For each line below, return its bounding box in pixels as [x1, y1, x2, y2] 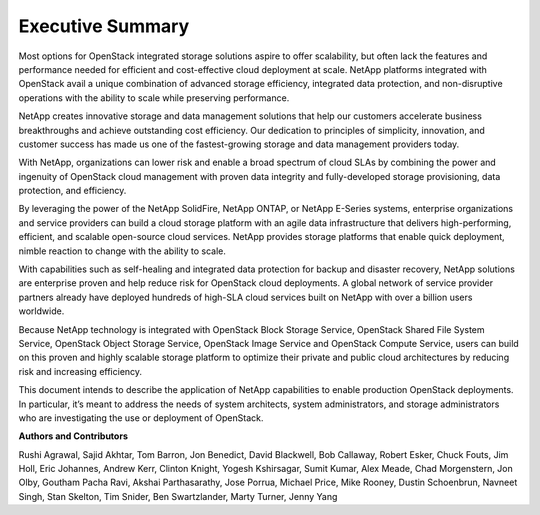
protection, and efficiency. [18, 185, 127, 197]
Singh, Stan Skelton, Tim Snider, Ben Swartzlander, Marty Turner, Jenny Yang [18, 490, 338, 502]
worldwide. [18, 305, 65, 317]
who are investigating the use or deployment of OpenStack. [18, 411, 264, 424]
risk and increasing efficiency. [18, 365, 143, 377]
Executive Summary [18, 15, 190, 37]
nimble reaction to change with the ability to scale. [18, 245, 227, 257]
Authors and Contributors [18, 430, 129, 442]
